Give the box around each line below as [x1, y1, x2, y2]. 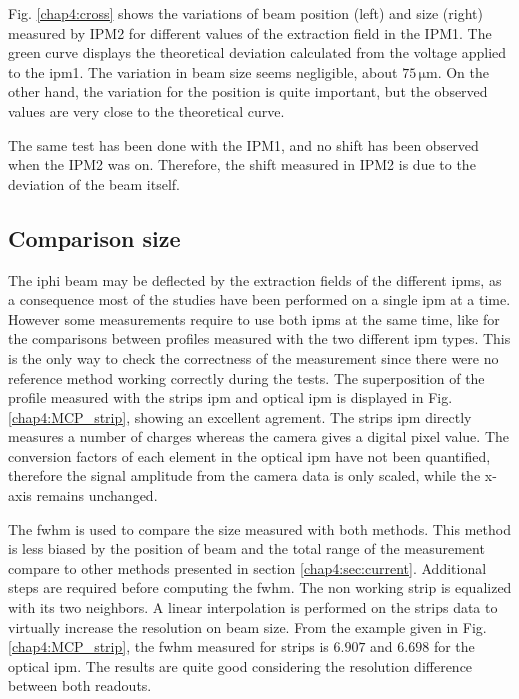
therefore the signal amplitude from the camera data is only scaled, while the [8, 465, 481, 486]
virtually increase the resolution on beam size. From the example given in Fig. [8, 616, 487, 637]
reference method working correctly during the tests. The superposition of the [8, 367, 485, 388]
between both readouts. [8, 675, 152, 696]
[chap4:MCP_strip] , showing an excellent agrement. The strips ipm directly [8, 406, 472, 427]
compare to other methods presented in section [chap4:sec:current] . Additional [8, 557, 487, 578]
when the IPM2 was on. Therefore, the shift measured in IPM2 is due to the [8, 154, 476, 175]
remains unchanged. [36, 485, 158, 506]
